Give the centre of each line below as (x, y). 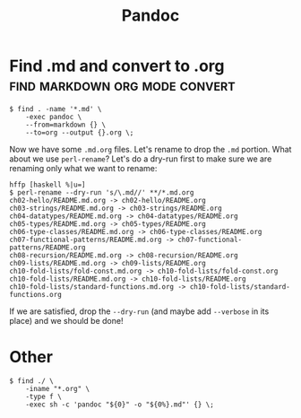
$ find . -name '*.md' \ (56, 109)
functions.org (36, 294)
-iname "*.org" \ (58, 388)
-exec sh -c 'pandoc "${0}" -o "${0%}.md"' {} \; (120, 405)
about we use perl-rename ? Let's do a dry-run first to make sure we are (141, 159)
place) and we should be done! (66, 320)
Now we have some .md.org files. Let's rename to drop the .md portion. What (150, 149)
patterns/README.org (48, 248)
